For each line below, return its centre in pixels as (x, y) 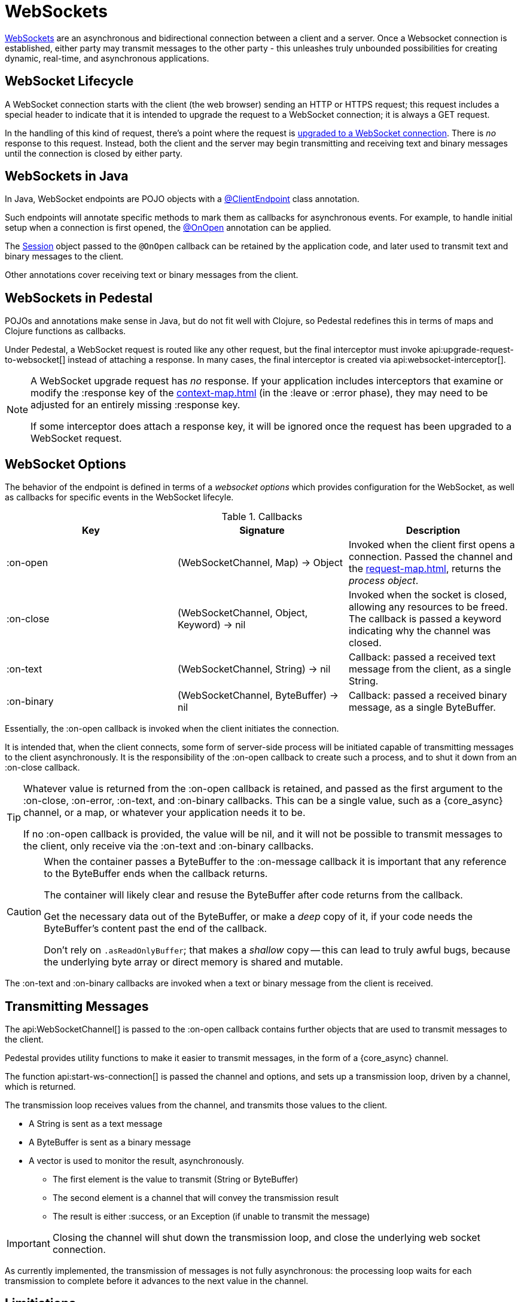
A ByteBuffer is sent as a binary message (110, 1142)
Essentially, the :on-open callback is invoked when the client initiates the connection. (172, 729)
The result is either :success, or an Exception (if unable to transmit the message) (211, 1216)
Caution (24, 912)
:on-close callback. (42, 768)
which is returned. (40, 1086)
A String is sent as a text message (96, 1123)
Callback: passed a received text (422, 657)
